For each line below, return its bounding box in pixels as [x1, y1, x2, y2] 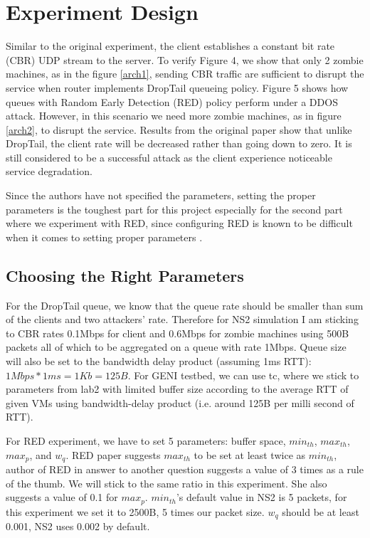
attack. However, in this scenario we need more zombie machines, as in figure [6, 108, 342, 123]
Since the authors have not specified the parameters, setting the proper [6, 188, 316, 203]
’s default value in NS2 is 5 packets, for [176, 490, 347, 505]
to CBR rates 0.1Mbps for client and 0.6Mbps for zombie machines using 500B [6, 325, 349, 340]
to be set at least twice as [194, 447, 306, 462]
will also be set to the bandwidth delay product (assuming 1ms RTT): [6, 354, 312, 369]
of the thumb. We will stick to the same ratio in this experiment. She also [6, 475, 327, 490]
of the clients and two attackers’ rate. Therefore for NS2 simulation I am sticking [6, 312, 359, 327]
